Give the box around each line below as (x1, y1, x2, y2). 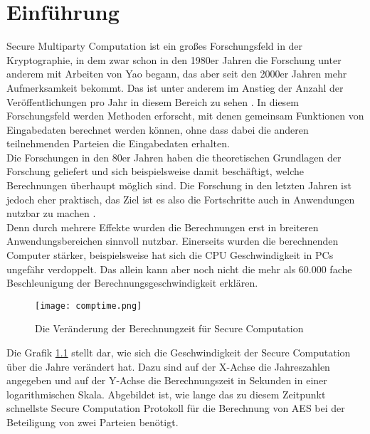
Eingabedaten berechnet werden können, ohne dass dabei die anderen (6, 122, 309, 137)
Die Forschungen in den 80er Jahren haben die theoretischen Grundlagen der (6, 149, 342, 164)
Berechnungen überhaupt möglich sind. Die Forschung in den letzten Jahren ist (6, 178, 351, 193)
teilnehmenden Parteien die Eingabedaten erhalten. (6, 136, 230, 151)
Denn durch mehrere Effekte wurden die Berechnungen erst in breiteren (6, 219, 319, 234)
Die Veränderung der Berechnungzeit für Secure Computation (35, 321, 304, 336)
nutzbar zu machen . (6, 206, 96, 221)
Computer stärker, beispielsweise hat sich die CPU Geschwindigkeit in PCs (6, 248, 334, 263)
